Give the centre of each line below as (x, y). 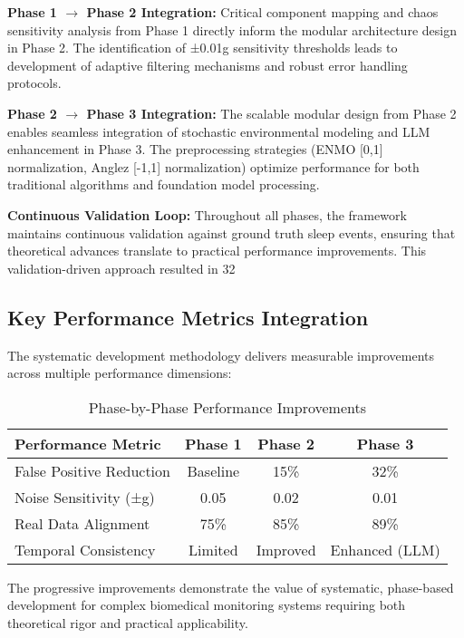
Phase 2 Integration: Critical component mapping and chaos (262, 12)
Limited (213, 549)
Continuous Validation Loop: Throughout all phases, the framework (207, 214)
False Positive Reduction (92, 470)
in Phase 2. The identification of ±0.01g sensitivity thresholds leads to (203, 48)
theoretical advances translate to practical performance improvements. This (217, 251)
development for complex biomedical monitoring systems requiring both (207, 605)
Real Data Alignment (82, 523)
